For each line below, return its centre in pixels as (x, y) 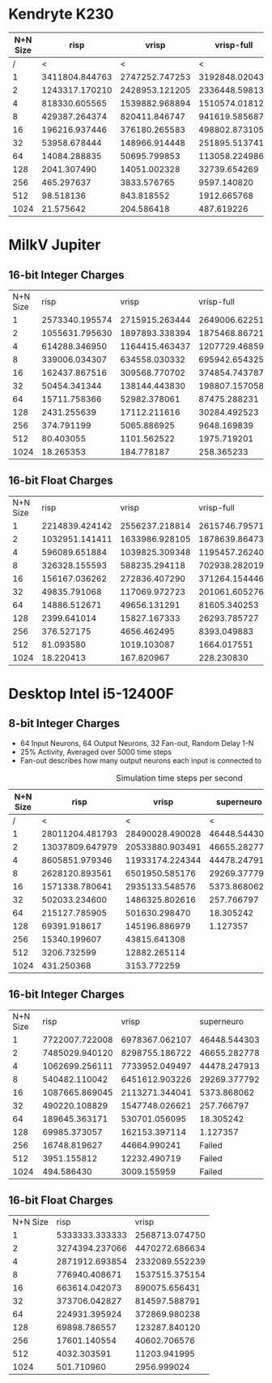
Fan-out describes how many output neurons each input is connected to (140, 760)
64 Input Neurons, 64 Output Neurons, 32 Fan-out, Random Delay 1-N (137, 743)
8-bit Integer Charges (64, 724)
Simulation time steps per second (179, 778)
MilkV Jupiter (55, 245)
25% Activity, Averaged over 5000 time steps (96, 752)
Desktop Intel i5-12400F (91, 694)
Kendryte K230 (61, 14)
